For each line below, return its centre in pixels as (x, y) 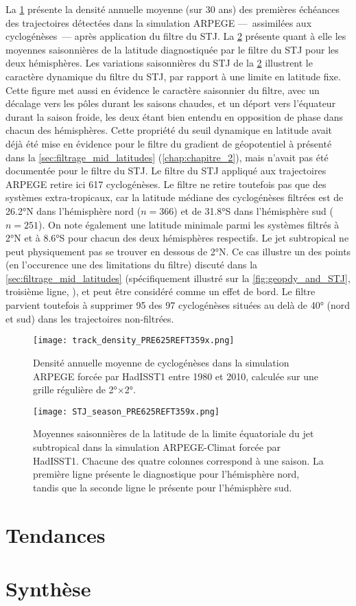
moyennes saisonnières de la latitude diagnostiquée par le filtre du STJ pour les (172, 49)
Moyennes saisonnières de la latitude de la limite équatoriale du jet (174, 433)
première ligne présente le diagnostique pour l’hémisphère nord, (166, 474)
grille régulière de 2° (75, 389)
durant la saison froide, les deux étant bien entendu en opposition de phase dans (175, 116)
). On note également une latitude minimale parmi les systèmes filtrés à (189, 224)
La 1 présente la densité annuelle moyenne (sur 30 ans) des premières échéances (173, 9)
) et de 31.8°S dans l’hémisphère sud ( (253, 210)
